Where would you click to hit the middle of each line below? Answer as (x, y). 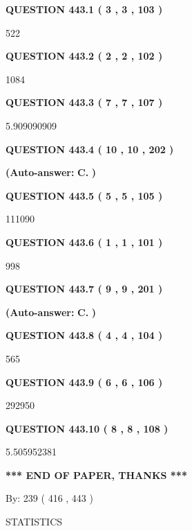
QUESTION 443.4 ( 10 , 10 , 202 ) (90, 149)
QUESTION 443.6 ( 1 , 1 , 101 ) (84, 242)
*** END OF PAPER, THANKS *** (96, 475)
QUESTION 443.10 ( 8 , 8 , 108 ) (87, 428)
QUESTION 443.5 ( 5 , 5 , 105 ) (84, 195)
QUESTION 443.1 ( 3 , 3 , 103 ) (84, 9)
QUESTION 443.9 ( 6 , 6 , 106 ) (84, 382)
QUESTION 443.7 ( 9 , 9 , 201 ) (84, 289)
